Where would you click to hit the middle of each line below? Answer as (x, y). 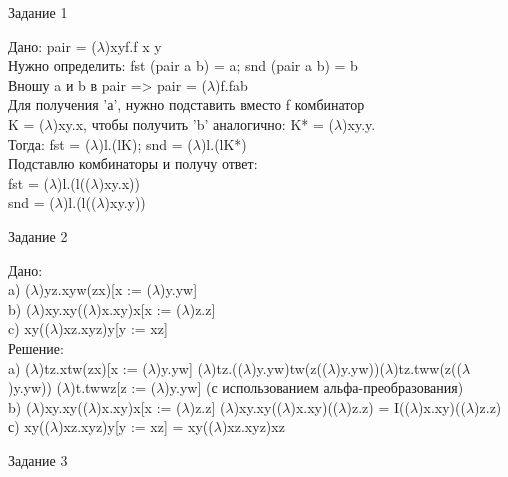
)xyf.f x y (133, 45)
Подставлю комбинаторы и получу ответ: (133, 163)
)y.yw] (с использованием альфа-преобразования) (314, 387)
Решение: (36, 347)
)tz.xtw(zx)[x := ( (93, 367)
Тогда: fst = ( (49, 143)
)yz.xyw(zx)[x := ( (95, 289)
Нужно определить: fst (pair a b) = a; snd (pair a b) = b (183, 65)
